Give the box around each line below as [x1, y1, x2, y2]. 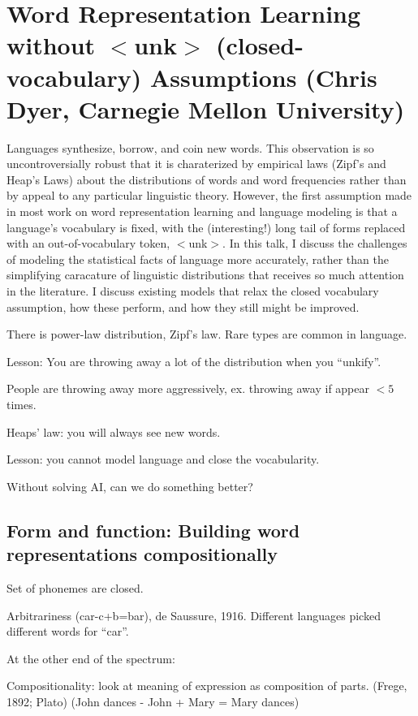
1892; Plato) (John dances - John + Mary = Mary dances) [6, 692, 299, 710]
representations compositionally [6, 541, 278, 567]
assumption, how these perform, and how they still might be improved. [6, 298, 360, 315]
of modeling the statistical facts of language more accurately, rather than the [6, 250, 389, 267]
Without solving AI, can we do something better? [6, 477, 253, 494]
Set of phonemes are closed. [6, 579, 144, 596]
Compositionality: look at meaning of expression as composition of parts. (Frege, [6, 677, 407, 694]
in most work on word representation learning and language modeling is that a [6, 203, 398, 220]
